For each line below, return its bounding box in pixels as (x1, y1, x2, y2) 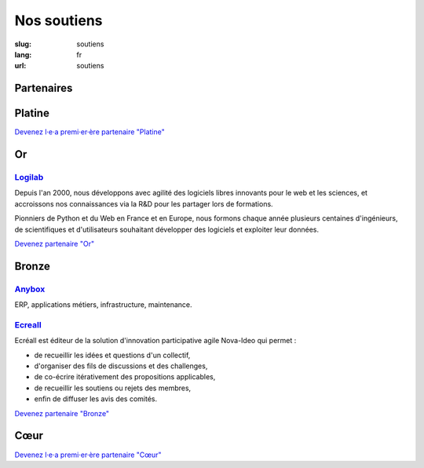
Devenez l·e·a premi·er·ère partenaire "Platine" (14, 127, 165, 137)
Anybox (14, 283, 46, 294)
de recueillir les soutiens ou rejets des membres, (34, 383, 192, 393)
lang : (14, 49, 32, 59)
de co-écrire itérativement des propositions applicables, (34, 372, 216, 382)
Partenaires (14, 82, 73, 95)
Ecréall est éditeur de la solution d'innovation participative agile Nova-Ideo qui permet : (14, 336, 297, 346)
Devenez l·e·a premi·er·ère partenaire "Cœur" (14, 450, 162, 459)
